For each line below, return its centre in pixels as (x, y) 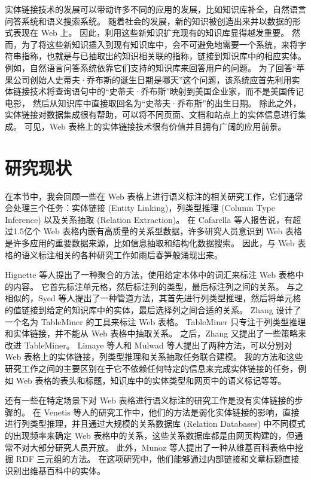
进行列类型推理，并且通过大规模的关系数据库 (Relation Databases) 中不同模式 (155, 424)
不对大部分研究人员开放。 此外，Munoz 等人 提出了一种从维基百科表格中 (154, 447)
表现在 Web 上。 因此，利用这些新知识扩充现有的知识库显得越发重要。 (151, 33)
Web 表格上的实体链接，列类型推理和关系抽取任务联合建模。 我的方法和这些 (154, 357)
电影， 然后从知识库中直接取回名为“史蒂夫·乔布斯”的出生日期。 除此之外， (153, 103)
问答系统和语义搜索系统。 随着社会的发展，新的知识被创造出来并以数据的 (149, 21)
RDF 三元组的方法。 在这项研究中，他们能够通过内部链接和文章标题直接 (158, 459)
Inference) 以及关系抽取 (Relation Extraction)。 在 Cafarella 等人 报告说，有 (149, 219)
